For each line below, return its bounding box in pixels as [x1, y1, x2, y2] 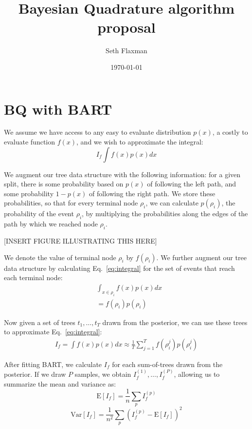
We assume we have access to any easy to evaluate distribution [4, 127, 191, 137]
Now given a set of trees [4, 317, 75, 327]
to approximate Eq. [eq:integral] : [4, 327, 102, 337]
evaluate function [4, 137, 55, 147]
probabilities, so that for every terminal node [4, 198, 138, 208]
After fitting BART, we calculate [4, 359, 102, 369]
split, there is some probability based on [4, 179, 124, 189]
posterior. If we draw [4, 369, 66, 379]
